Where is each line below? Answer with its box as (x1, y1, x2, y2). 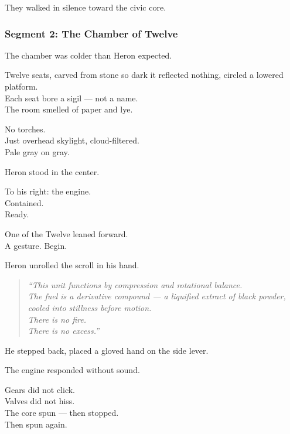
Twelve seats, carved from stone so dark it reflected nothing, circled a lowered (5, 69, 284, 81)
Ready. (5, 208, 29, 220)
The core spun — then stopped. (5, 406, 119, 419)
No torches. (5, 122, 46, 135)
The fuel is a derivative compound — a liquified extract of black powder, (28, 290, 286, 302)
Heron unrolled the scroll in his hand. (5, 259, 139, 271)
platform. (5, 80, 38, 92)
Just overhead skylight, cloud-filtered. (5, 134, 139, 146)
